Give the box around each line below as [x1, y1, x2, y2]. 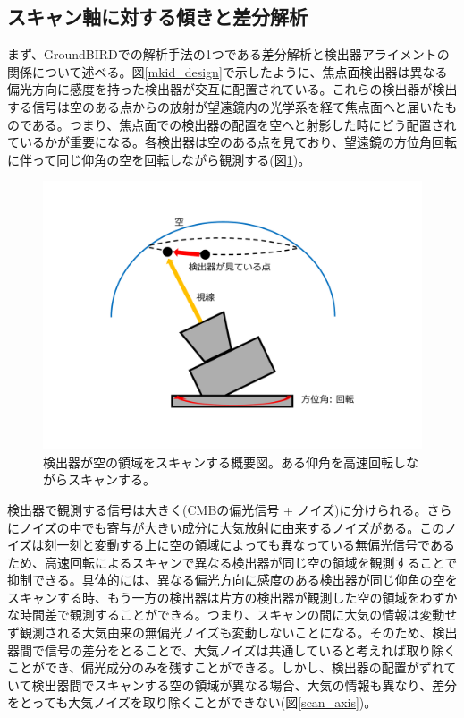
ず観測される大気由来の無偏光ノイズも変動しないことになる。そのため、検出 [7, 623, 458, 642]
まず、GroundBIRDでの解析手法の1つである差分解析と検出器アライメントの [7, 45, 450, 64]
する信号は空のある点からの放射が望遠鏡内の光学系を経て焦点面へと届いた [7, 97, 445, 115]
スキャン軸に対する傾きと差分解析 [7, 3, 308, 30]
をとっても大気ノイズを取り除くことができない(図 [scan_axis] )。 [7, 693, 377, 712]
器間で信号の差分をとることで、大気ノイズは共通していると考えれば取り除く [7, 640, 457, 659]
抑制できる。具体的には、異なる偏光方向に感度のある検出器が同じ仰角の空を [7, 570, 458, 589]
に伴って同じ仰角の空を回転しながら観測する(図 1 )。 [7, 150, 311, 168]
